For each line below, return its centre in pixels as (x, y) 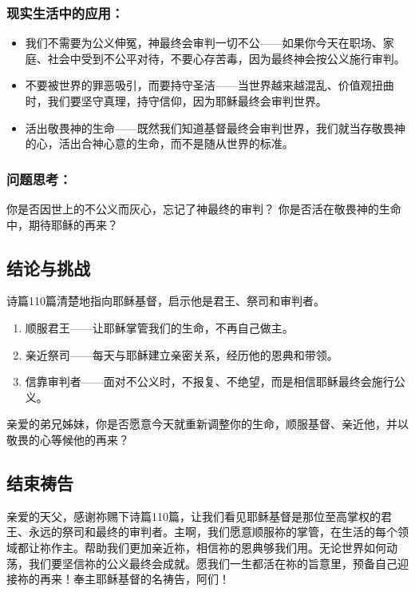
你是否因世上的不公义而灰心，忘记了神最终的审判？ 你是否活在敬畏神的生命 (204, 209)
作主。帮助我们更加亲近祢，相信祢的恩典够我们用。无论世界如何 (218, 547)
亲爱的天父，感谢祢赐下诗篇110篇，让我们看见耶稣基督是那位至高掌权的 (194, 516)
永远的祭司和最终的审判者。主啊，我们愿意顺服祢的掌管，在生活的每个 (213, 532)
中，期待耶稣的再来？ (62, 224)
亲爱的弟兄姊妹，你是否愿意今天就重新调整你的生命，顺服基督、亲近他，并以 (207, 424)
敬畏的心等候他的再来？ (68, 439)
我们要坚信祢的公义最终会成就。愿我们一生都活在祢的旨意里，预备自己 (213, 563)
